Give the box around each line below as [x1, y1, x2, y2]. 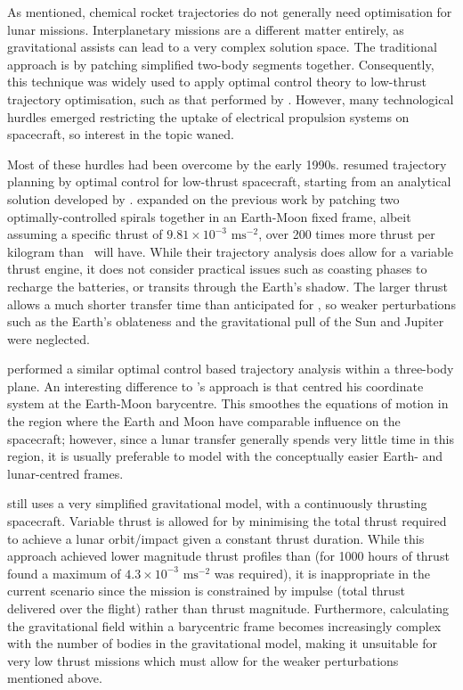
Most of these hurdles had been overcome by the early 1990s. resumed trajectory [7, 154, 447, 173]
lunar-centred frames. [7, 464, 124, 482]
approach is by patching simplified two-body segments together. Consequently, [7, 54, 435, 73]
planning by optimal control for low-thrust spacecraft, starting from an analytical [7, 172, 451, 191]
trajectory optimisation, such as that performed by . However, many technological [7, 89, 454, 108]
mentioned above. [7, 669, 102, 687]
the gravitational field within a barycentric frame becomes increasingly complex [7, 616, 442, 635]
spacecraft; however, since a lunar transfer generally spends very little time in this [7, 429, 454, 448]
